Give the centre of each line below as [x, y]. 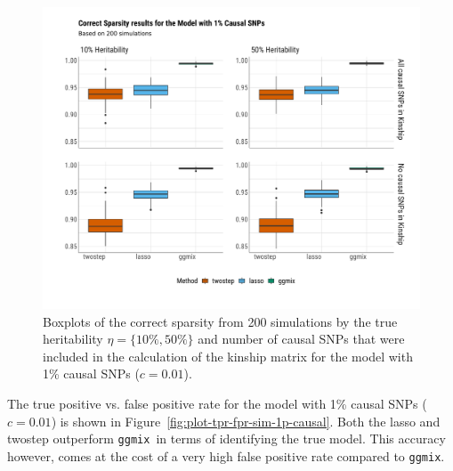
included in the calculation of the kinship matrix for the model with [228, 356]
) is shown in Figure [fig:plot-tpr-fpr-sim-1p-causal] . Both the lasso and [246, 421]
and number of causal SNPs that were [301, 339]
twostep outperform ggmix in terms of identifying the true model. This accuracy [226, 439]
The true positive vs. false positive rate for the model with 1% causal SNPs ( [217, 404]
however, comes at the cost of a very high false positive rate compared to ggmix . [226, 455]
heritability [73, 339]
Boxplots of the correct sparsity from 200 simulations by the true [220, 321]
